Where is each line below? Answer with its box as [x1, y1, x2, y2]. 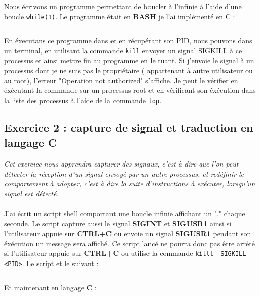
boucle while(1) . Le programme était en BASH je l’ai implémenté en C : [4, 11, 235, 21]
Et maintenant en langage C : [4, 282, 97, 292]
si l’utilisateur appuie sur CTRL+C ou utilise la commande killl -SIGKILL [4, 248, 246, 258]
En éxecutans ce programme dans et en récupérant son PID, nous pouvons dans [4, 35, 252, 46]
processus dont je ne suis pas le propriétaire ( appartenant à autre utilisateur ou [4, 65, 253, 76]
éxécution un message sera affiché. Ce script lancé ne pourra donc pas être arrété [4, 238, 255, 248]
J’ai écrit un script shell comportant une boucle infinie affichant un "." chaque [4, 208, 245, 219]
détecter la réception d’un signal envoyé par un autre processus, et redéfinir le [4, 168, 244, 179]
